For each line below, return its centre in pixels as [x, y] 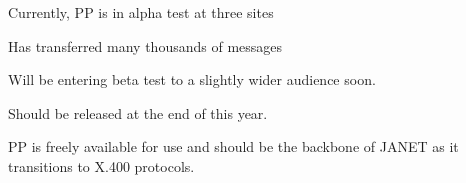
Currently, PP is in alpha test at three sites [141, 12]
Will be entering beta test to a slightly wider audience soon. [192, 79]
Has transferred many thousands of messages [145, 45]
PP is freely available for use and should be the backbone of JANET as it [233, 146]
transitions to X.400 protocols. [101, 165]
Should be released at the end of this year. [138, 112]
